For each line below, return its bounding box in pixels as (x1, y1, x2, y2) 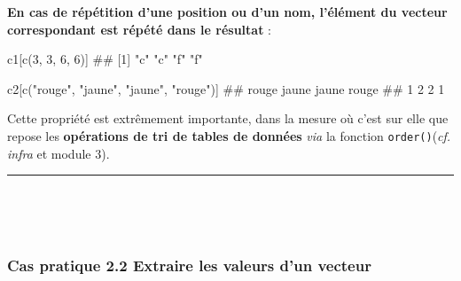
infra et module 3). (7, 144, 110, 162)
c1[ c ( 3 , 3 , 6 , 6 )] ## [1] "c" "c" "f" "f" (7, 50, 203, 68)
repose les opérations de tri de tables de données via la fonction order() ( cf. (7, 126, 451, 144)
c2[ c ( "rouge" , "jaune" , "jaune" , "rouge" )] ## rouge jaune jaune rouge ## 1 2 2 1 (7, 79, 445, 98)
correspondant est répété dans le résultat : (7, 20, 271, 38)
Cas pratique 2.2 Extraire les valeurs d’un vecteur (7, 254, 371, 277)
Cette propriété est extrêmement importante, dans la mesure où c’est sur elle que (7, 109, 449, 128)
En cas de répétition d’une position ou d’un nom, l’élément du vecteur (7, 3, 448, 20)
